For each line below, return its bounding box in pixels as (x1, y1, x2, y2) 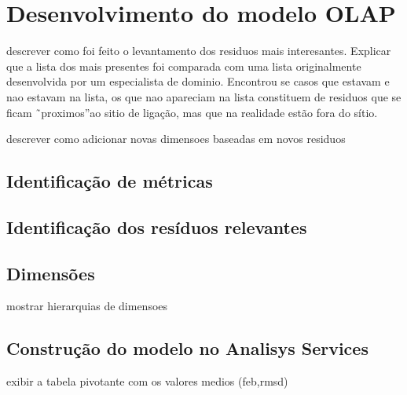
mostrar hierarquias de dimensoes (6, 298, 168, 314)
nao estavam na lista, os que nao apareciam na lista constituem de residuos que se (6, 88, 401, 104)
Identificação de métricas (6, 169, 213, 193)
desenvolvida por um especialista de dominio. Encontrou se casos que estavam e (6, 73, 390, 90)
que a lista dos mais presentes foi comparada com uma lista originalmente (6, 57, 361, 74)
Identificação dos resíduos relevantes (6, 214, 307, 239)
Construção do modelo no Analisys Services (6, 336, 368, 360)
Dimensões (6, 261, 95, 285)
